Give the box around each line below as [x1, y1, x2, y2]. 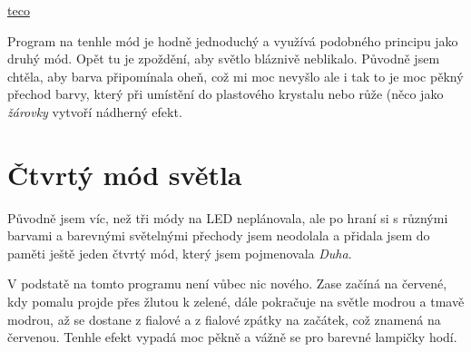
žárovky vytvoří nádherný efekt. [7, 102, 182, 121]
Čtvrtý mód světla [7, 155, 242, 192]
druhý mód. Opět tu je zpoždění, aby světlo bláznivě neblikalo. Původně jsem [7, 49, 440, 68]
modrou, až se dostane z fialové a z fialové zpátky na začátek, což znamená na [7, 309, 441, 328]
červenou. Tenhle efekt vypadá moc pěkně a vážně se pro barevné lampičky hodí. [7, 328, 457, 347]
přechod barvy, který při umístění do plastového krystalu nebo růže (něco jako [7, 84, 444, 103]
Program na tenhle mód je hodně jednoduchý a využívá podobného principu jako [7, 31, 458, 50]
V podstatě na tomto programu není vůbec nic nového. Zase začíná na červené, [7, 274, 447, 293]
